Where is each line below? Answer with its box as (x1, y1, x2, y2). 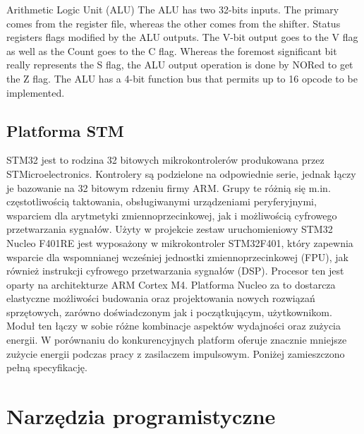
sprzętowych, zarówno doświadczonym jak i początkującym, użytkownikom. (6, 304, 332, 319)
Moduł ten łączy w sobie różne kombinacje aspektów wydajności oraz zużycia (6, 318, 341, 333)
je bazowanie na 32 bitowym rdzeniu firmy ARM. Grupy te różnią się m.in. (6, 180, 331, 195)
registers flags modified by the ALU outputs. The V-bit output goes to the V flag (6, 30, 358, 44)
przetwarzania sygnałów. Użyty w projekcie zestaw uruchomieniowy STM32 (6, 222, 333, 236)
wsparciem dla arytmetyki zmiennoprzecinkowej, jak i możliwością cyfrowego (6, 207, 337, 222)
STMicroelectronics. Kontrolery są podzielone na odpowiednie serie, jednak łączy (6, 166, 356, 181)
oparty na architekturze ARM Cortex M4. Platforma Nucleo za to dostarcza (6, 277, 336, 291)
